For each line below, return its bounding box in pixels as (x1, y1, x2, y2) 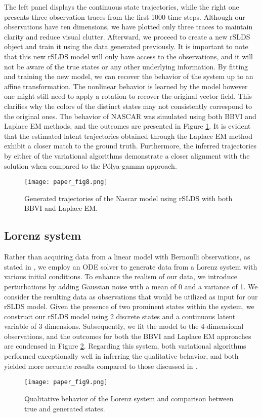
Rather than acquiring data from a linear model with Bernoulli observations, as (4, 251, 250, 262)
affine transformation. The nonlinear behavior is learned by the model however (4, 81, 248, 91)
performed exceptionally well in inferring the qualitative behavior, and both (4, 351, 239, 361)
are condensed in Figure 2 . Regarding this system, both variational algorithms (4, 340, 246, 351)
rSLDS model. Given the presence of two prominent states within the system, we (4, 301, 254, 312)
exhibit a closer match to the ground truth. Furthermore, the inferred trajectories (4, 140, 256, 151)
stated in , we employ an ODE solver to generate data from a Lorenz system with (4, 261, 257, 272)
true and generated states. (24, 403, 105, 413)
